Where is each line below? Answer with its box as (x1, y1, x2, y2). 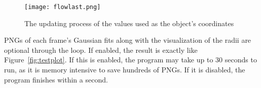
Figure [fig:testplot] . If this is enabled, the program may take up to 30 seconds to (4, 54, 257, 65)
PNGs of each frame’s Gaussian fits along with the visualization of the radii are (4, 35, 251, 45)
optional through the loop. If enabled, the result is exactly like (4, 44, 198, 55)
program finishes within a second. (4, 74, 108, 84)
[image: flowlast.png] (24, 4, 101, 11)
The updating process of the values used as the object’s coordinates (24, 18, 234, 28)
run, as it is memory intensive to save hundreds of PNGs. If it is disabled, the (4, 64, 245, 75)
